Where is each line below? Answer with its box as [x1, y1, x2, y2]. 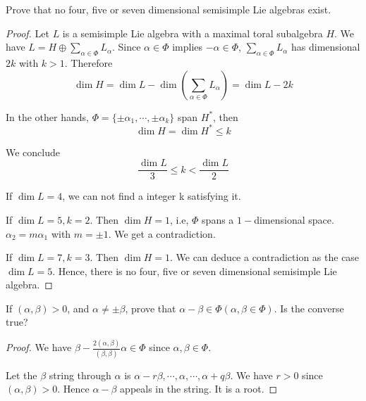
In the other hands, [6, 109, 89, 124]
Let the [6, 367, 37, 382]
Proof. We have [6, 340, 72, 355]
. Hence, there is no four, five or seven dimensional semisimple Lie [52, 263, 337, 278]
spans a [202, 212, 234, 227]
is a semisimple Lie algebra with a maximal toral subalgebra [62, 25, 323, 40]
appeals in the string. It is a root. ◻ [120, 381, 278, 396]
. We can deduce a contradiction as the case [169, 250, 360, 265]
